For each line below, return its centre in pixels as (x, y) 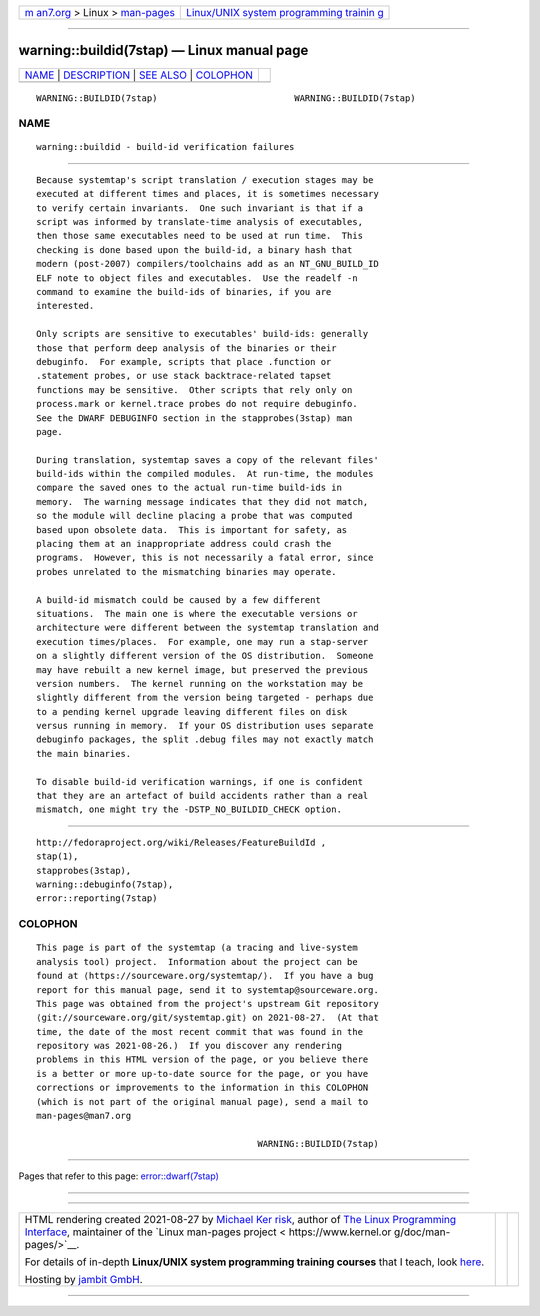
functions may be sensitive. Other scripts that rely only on (194, 389)
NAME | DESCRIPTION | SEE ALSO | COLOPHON (139, 75)
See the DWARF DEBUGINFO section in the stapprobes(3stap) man (194, 418)
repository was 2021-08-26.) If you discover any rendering (189, 1046)
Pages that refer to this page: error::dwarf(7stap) (118, 1176)
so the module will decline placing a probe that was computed (194, 516)
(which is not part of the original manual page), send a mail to (202, 1101)
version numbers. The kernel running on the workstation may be (200, 683)
